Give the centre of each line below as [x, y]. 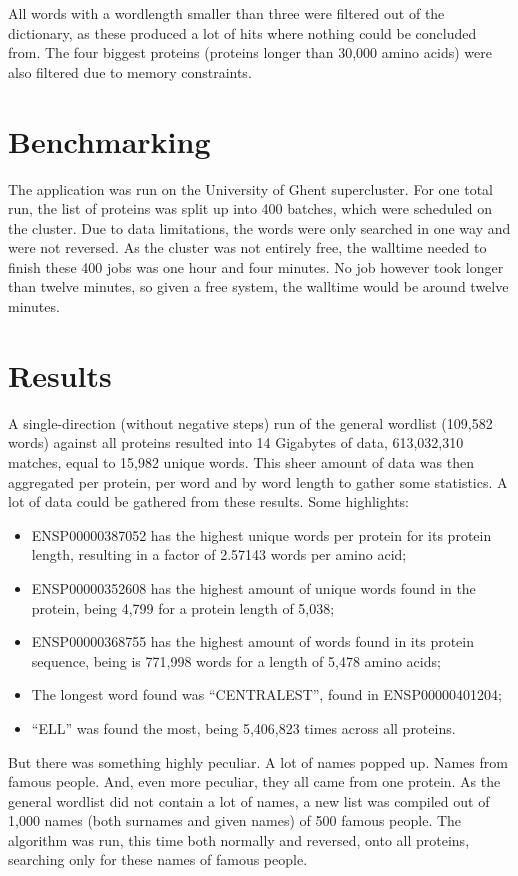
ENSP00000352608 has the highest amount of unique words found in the [253, 587]
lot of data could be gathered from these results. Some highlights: [208, 501]
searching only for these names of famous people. [158, 859]
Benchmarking [109, 140]
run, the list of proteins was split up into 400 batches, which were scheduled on [250, 208]
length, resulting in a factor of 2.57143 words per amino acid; [219, 554]
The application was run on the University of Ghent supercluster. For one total [250, 188]
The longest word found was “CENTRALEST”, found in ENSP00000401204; [266, 694]
